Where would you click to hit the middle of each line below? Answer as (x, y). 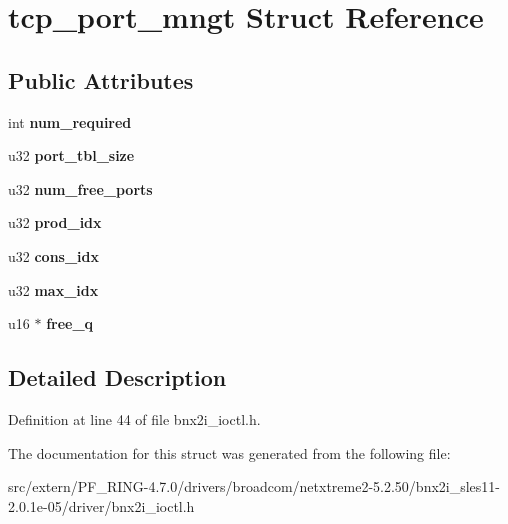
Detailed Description (117, 377)
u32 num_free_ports (80, 188)
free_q (70, 323)
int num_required (70, 121)
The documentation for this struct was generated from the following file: (229, 452)
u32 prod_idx (55, 222)
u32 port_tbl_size (71, 155)
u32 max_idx (53, 289)
